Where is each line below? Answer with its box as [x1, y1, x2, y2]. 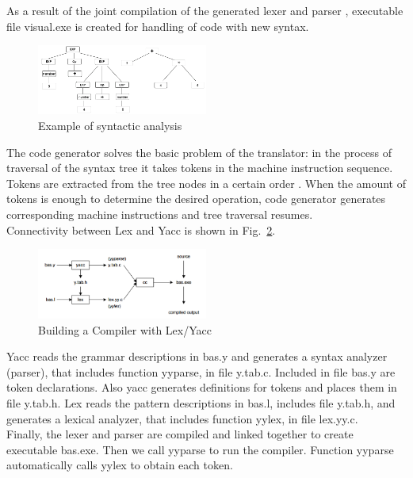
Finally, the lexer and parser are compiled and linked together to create [6, 426, 354, 442]
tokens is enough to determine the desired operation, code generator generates [6, 190, 386, 207]
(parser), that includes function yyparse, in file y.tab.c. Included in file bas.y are [6, 363, 396, 380]
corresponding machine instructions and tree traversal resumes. [6, 206, 313, 223]
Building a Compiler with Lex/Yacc [38, 321, 212, 338]
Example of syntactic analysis [38, 117, 182, 134]
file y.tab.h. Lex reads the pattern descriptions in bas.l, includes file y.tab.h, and [6, 395, 396, 411]
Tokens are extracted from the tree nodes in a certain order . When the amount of [6, 174, 407, 191]
